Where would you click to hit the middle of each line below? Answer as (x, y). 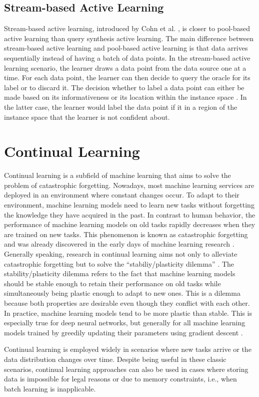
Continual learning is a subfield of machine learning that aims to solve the (117, 175)
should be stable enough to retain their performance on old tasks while (112, 283)
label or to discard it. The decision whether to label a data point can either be (124, 87)
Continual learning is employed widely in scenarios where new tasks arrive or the (128, 349)
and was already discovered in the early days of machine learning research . (119, 244)
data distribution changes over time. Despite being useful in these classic (115, 359)
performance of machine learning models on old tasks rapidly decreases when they (130, 224)
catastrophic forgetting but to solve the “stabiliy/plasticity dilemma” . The (119, 263)
